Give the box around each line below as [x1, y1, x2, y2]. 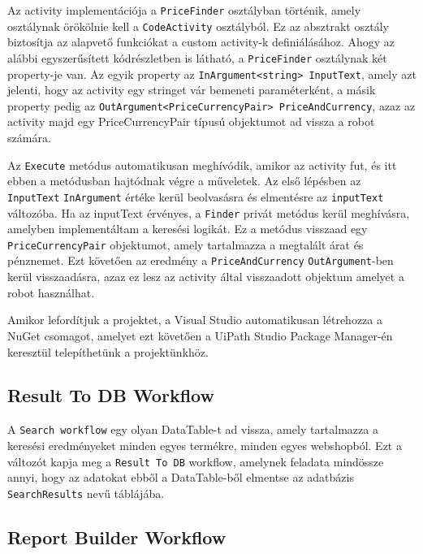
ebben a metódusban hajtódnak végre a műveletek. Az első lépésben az [7, 172, 361, 189]
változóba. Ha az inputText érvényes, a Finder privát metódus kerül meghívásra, [7, 204, 410, 221]
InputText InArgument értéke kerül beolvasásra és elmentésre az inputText [7, 188, 384, 205]
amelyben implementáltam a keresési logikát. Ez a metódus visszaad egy [7, 220, 368, 237]
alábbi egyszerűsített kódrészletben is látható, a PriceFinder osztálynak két [7, 49, 387, 66]
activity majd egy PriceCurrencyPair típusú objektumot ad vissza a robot [7, 113, 375, 130]
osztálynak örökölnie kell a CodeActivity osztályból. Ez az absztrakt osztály [7, 17, 389, 34]
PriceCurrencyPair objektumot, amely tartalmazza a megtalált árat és [7, 236, 364, 253]
